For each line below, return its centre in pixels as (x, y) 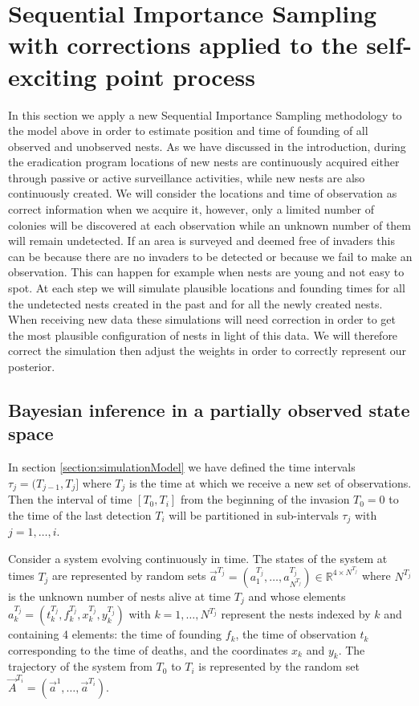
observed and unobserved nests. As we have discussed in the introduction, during (207, 146)
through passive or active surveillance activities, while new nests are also (187, 177)
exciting (53, 76)
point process (180, 76)
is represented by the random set (279, 666)
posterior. (32, 366)
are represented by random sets (129, 575)
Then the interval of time (70, 499)
